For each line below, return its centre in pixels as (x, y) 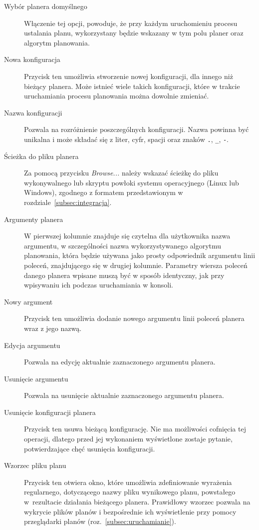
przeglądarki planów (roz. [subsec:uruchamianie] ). (100, 521)
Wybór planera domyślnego (46, 6)
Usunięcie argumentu (36, 378)
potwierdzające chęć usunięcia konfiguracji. (90, 448)
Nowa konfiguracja (32, 59)
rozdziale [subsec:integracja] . (68, 202)
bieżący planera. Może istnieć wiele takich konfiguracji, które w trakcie (132, 86)
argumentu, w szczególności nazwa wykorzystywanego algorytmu (123, 245)
